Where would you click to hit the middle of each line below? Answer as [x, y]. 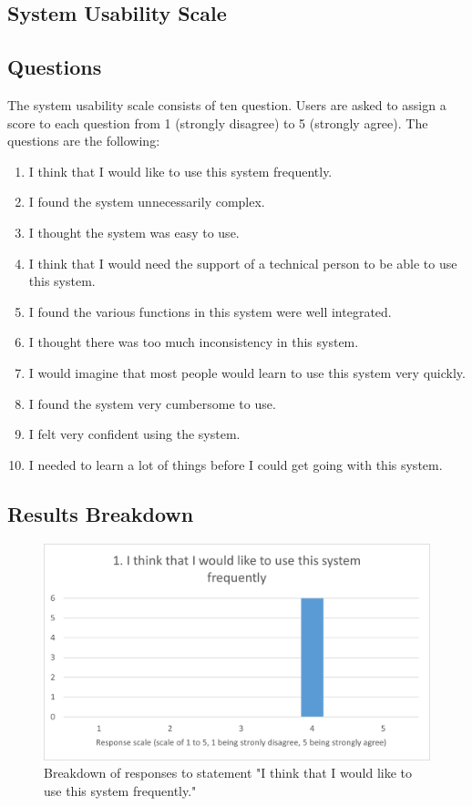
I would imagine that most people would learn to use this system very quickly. [247, 372]
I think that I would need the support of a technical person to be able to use [243, 263]
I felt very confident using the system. [134, 434]
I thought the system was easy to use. [134, 232]
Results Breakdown [101, 513]
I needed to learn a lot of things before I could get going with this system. [236, 464]
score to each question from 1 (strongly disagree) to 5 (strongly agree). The [218, 122]
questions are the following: [84, 141]
